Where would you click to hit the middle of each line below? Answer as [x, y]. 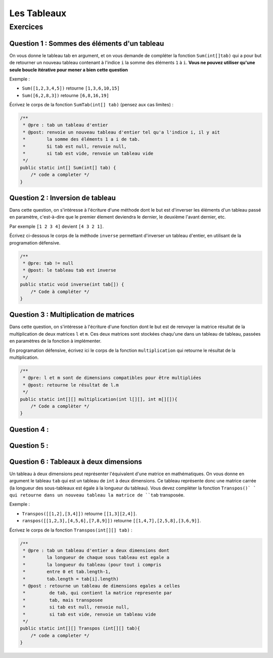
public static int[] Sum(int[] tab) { [68, 168]
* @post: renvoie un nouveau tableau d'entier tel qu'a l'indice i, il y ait [121, 132]
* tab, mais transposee [63, 600]
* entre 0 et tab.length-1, [67, 572]
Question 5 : [29, 445]
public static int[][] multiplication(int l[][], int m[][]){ [99, 399]
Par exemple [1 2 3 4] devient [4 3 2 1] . [57, 226]
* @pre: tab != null [48, 263]
